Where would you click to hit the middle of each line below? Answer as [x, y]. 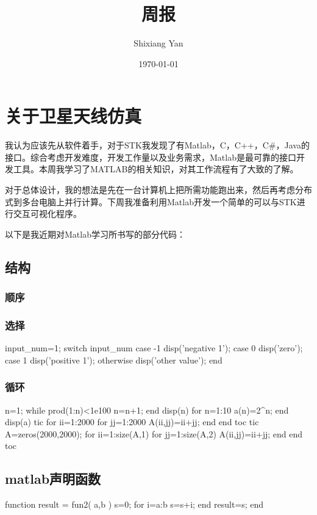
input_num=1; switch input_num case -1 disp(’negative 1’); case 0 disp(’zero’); [154, 348]
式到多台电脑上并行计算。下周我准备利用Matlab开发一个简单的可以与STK [151, 201]
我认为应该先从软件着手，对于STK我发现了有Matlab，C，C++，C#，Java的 [157, 145]
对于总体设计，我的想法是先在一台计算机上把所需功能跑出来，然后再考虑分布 [158, 190]
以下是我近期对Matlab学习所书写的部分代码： [95, 234]
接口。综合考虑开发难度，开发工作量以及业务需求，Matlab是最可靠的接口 [151, 157]
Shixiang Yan [158, 43]
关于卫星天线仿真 [73, 116]
